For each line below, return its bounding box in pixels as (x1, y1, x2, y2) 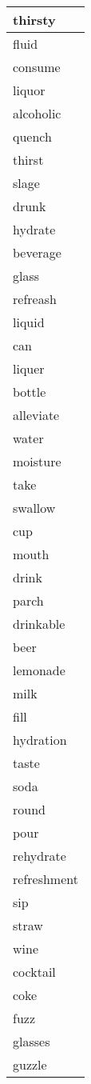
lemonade (13, 661, 65, 679)
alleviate (13, 406, 60, 424)
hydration (13, 730, 67, 749)
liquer (13, 359, 45, 378)
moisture (13, 452, 61, 470)
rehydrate (13, 846, 66, 865)
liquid (13, 313, 45, 331)
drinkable (13, 614, 65, 633)
